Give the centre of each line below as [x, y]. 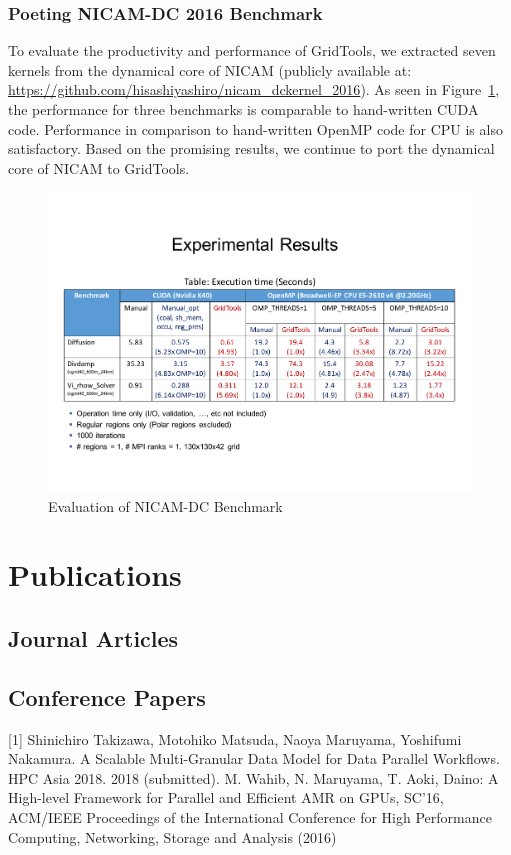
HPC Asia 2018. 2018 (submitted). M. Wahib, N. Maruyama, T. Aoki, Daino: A [253, 777]
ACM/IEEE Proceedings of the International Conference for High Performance [250, 816]
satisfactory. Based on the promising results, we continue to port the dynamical [251, 148]
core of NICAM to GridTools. [99, 167]
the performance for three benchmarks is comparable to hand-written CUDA [243, 109]
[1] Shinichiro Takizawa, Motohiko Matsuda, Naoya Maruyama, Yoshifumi [235, 738]
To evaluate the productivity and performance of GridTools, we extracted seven [252, 50]
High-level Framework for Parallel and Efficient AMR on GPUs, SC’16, [226, 797]
